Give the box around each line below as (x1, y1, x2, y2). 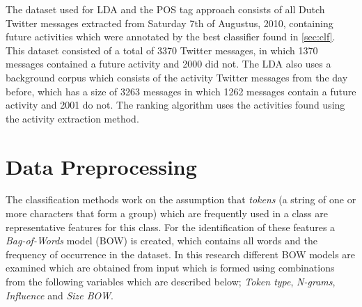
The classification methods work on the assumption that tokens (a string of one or (6, 192, 356, 207)
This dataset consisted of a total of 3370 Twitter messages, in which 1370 (6, 42, 318, 57)
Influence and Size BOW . (6, 288, 113, 302)
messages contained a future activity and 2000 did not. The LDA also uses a (6, 56, 331, 71)
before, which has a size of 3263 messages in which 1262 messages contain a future (6, 84, 356, 98)
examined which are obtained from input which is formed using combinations (6, 260, 335, 275)
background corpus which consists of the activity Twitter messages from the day (6, 70, 348, 84)
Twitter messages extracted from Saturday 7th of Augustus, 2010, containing (6, 15, 333, 30)
